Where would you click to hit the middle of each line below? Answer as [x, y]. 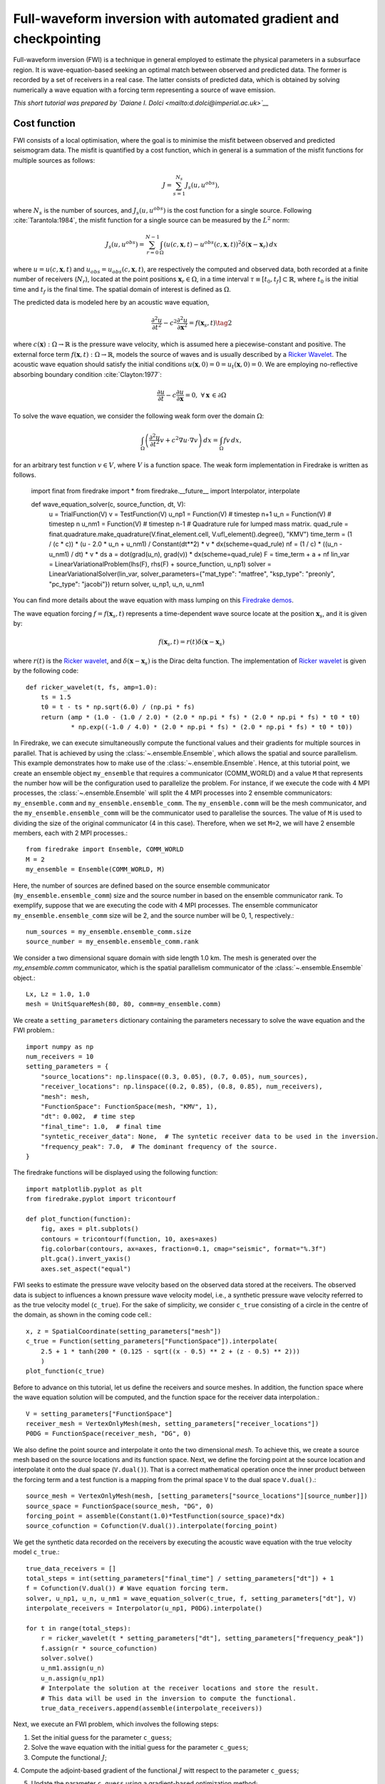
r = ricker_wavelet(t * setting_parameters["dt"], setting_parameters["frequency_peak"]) [202, 1638]
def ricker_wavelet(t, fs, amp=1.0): [92, 687]
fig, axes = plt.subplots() [89, 1229]
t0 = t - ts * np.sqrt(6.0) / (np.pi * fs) [118, 707]
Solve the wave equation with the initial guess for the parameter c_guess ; [140, 1748]
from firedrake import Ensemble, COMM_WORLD [105, 850]
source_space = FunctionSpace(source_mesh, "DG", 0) [120, 1506]
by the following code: [46, 671]
